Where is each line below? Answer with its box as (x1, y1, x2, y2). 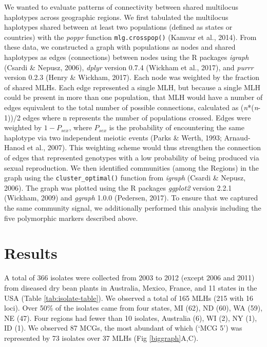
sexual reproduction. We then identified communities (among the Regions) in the (4, 162, 259, 173)
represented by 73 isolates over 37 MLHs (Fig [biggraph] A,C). (4, 332, 199, 343)
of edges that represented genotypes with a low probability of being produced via (4, 152, 259, 162)
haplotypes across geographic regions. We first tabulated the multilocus (4, 11, 228, 22)
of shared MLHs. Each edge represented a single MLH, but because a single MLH (4, 81, 261, 92)
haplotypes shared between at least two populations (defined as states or (4, 22, 233, 32)
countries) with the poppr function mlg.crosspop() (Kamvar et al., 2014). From (4, 31, 257, 42)
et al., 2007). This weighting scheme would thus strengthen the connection (27, 142, 261, 153)
